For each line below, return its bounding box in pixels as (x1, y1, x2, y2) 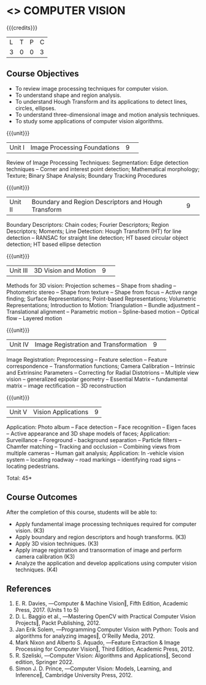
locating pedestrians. (6, 462, 60, 470)
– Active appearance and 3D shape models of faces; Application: (6, 430, 170, 437)
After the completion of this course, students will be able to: (6, 508, 158, 516)
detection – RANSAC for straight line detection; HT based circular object (6, 234, 189, 241)
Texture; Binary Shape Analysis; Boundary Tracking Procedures (6, 172, 167, 179)
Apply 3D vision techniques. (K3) (15, 540, 99, 547)
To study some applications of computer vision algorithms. (15, 117, 164, 124)
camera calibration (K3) (15, 553, 75, 560)
